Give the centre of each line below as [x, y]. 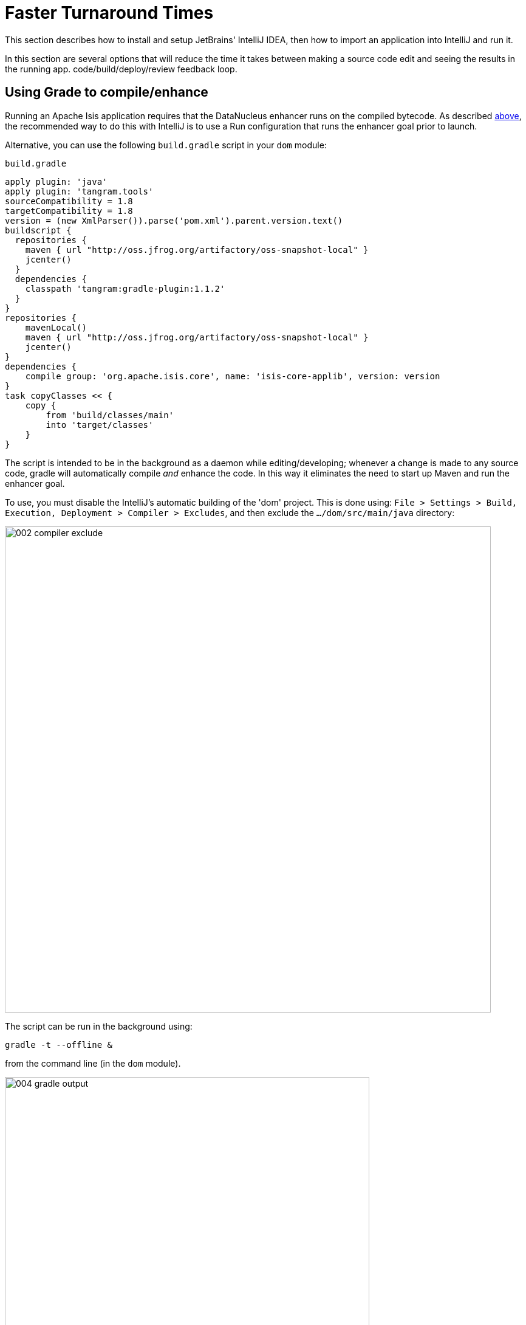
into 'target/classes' [100, 425]
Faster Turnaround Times [109, 13]
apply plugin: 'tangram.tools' [79, 191]
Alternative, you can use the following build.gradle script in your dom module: [166, 145]
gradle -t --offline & [59, 1045]
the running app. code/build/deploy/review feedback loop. [121, 69]
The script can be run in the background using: [99, 1026]
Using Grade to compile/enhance [107, 92]
